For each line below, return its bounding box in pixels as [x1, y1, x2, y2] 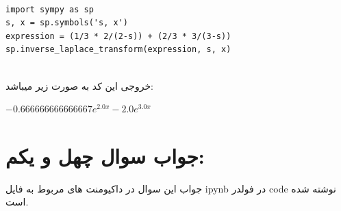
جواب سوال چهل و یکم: [5, 141, 205, 169]
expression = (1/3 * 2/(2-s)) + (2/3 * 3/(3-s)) [5, 31, 231, 41]
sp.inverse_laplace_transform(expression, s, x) [5, 45, 231, 55]
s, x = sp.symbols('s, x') [5, 18, 128, 28]
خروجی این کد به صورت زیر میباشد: [5, 78, 153, 92]
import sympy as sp [5, 4, 94, 14]
